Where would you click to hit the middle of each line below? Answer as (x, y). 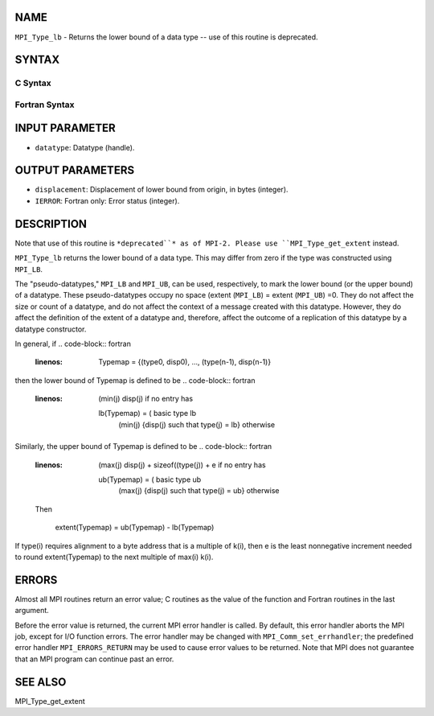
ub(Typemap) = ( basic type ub (150, 479)
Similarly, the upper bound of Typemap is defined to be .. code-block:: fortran (143, 446)
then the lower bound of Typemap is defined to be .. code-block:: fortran (135, 380)
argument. (32, 611)
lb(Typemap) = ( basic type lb (147, 414)
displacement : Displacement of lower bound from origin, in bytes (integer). (162, 190)
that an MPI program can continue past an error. (94, 659)
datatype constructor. (51, 329)
